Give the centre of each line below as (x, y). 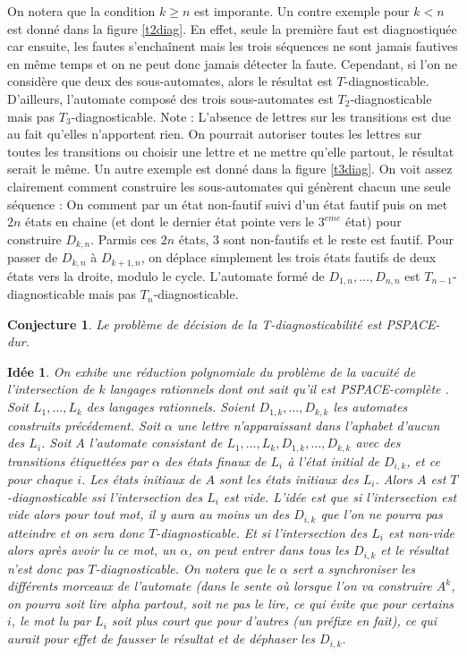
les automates (370, 407)
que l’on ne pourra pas (382, 514)
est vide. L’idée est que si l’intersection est (340, 496)
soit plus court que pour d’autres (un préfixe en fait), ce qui (274, 621)
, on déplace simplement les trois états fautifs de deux (289, 257)
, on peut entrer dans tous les (269, 550)
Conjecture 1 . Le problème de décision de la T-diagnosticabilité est (195, 324)
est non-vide (421, 532)
